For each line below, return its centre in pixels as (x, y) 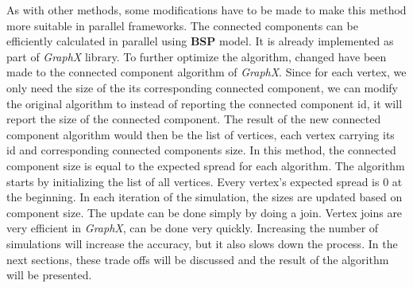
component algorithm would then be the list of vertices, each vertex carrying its (201, 134)
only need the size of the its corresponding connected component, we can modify (203, 87)
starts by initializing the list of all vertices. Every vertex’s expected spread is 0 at (205, 181)
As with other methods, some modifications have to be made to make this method (206, 10)
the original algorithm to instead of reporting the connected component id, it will (205, 103)
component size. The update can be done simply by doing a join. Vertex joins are (205, 212)
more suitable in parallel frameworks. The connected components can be (182, 25)
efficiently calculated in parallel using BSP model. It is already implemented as (200, 41)
